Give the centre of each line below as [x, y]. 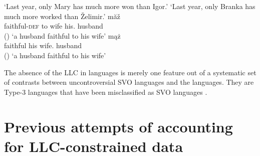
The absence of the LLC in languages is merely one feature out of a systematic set [130, 72]
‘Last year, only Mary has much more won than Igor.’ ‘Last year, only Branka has [130, 6]
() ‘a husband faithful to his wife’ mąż [62, 35]
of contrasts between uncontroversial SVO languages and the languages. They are [129, 82]
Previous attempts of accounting [118, 126]
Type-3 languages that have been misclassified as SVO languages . [106, 92]
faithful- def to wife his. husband [54, 26]
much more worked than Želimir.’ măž [62, 16]
